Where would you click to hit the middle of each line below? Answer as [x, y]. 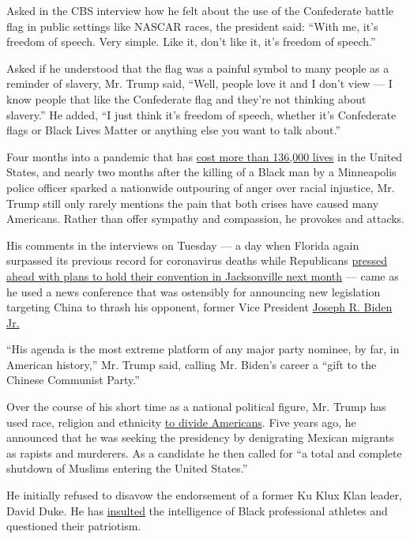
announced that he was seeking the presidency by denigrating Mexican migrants [200, 437]
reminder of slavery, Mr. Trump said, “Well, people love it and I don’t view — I [199, 83]
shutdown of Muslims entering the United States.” [127, 468]
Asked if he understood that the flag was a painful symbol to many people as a [198, 68]
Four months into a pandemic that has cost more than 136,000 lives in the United [205, 156]
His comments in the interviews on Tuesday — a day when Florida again [183, 245]
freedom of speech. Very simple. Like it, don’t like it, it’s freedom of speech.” [191, 41]
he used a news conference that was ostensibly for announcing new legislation [194, 291]
